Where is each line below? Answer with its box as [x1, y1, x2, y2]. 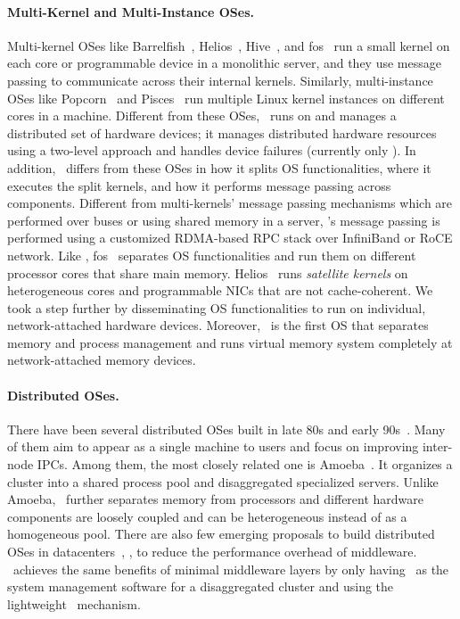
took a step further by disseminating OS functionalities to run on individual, [7, 298, 426, 317]
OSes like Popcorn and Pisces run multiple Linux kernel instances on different [7, 88, 445, 107]
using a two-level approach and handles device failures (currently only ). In [7, 141, 416, 160]
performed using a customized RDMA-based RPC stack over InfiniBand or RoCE [7, 228, 453, 247]
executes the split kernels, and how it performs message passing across [7, 176, 391, 194]
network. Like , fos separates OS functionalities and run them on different [7, 245, 416, 264]
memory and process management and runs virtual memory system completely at [7, 333, 453, 351]
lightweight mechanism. [7, 594, 141, 613]
